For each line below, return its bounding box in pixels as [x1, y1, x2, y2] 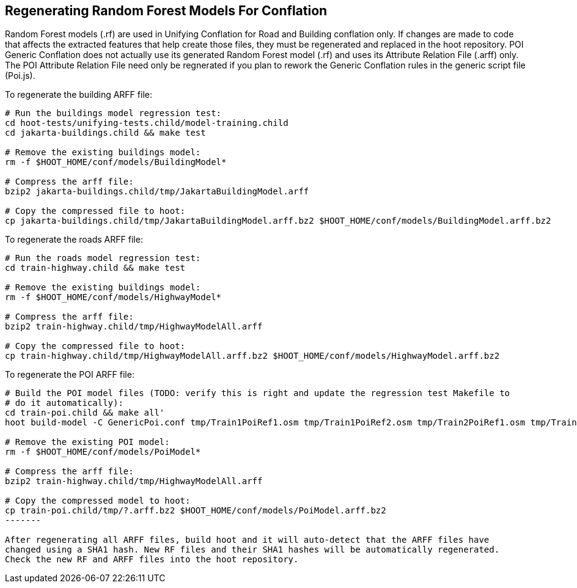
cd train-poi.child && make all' [5, 408, 165, 418]
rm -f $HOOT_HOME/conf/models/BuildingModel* [5, 157, 227, 167]
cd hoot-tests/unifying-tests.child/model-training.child [5, 118, 288, 128]
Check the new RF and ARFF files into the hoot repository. [5, 554, 299, 565]
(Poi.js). [5, 70, 35, 81]
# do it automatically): [5, 398, 123, 408]
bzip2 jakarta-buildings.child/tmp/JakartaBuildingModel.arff [5, 186, 309, 197]
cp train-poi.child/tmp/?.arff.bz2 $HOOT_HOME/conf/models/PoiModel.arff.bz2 [5, 505, 386, 516]
